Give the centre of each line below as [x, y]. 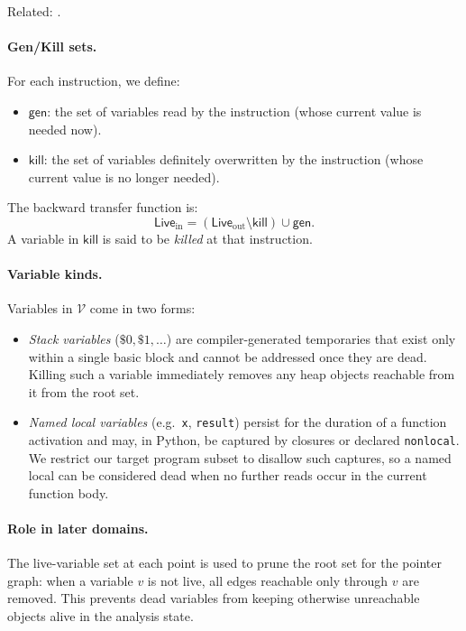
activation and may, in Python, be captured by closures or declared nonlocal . [244, 439]
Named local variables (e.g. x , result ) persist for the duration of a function [238, 422]
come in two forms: [142, 308]
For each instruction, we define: [94, 81]
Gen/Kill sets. [52, 46]
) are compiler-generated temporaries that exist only [311, 338]
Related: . [34, 11]
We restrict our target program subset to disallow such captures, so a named [240, 457]
